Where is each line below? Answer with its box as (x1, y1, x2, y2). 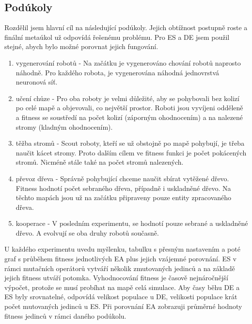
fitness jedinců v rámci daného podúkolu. (4, 310, 126, 321)
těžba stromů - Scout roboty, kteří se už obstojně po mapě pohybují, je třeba (16, 138, 245, 148)
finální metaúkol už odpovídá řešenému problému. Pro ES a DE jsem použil (4, 32, 230, 42)
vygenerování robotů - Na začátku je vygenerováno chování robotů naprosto (16, 57, 241, 68)
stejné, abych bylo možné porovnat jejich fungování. (4, 41, 158, 51)
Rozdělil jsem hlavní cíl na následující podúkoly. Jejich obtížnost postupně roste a (4, 22, 248, 33)
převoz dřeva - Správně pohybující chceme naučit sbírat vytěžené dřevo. (16, 173, 229, 183)
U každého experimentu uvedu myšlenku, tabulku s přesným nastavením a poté (4, 244, 240, 254)
